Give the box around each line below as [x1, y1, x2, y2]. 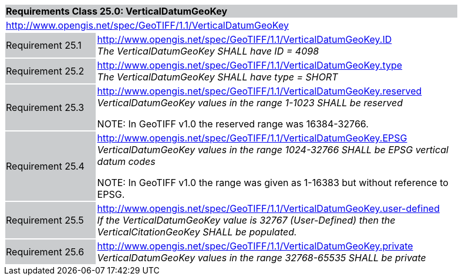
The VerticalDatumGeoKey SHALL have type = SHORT [97, 71, 338, 83]
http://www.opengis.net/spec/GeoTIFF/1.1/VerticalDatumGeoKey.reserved [97, 85, 422, 97]
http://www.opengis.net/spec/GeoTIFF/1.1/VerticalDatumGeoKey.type [97, 59, 403, 71]
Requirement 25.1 [6, 39, 82, 51]
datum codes [97, 156, 156, 167]
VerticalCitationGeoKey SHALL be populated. [97, 226, 297, 238]
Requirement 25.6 [6, 246, 85, 258]
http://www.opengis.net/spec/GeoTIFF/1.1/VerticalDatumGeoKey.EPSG [97, 132, 407, 144]
